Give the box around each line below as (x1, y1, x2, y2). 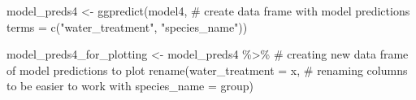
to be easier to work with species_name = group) (6, 77, 254, 94)
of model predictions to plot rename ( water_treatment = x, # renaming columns (6, 61, 408, 78)
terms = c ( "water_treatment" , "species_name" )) (6, 18, 248, 35)
